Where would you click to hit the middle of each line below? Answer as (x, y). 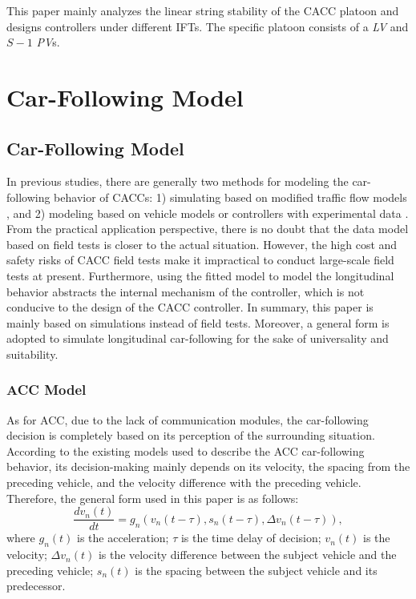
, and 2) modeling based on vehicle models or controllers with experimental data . (208, 213)
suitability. (32, 354)
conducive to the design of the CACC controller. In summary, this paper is (190, 307)
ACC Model (46, 390)
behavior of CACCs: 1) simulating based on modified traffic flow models (230, 197)
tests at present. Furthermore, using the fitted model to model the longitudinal (200, 275)
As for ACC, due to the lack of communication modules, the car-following (188, 419)
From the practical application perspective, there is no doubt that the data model (208, 229)
